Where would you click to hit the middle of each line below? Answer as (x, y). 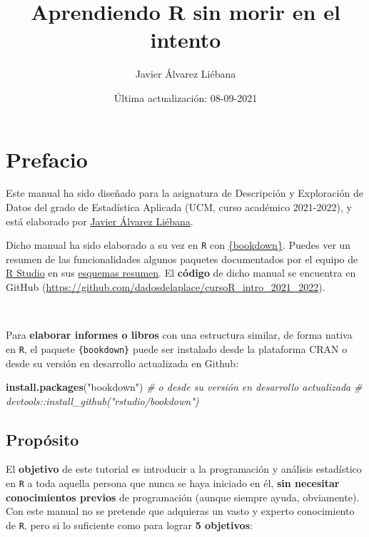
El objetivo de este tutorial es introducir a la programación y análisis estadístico (184, 469)
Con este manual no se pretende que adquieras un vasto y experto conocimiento (180, 511)
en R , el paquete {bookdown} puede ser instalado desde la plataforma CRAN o (177, 348)
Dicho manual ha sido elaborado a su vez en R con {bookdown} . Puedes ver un (178, 245)
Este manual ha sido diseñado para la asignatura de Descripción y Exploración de (184, 193)
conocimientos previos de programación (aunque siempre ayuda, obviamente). (183, 497)
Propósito (42, 439)
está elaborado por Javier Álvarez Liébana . (100, 221)
